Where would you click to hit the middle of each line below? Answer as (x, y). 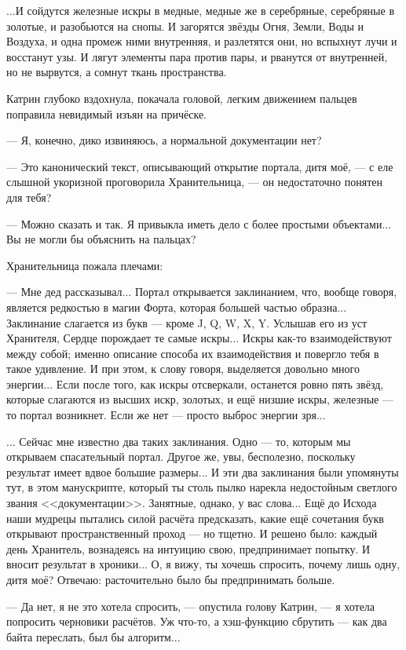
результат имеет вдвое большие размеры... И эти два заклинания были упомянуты (203, 471)
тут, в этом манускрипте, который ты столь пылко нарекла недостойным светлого (202, 487)
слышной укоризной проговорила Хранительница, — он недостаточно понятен (194, 182)
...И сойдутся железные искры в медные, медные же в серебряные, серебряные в (201, 10)
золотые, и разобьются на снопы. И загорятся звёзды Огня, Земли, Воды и (185, 26)
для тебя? (29, 197)
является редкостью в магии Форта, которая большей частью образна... (177, 307)
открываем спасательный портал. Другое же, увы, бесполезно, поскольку (181, 456)
